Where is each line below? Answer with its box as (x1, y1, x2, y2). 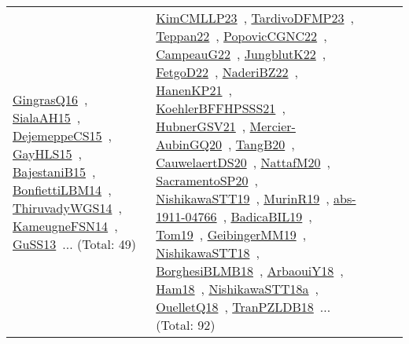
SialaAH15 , (13, 108, 81, 126)
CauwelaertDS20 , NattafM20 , (156, 153, 330, 171)
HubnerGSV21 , (156, 117, 246, 135)
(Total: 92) (156, 316, 216, 334)
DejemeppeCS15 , (13, 126, 112, 145)
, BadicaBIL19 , (223, 207, 312, 225)
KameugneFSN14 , (13, 216, 118, 235)
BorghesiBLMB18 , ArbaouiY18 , (156, 262, 344, 280)
